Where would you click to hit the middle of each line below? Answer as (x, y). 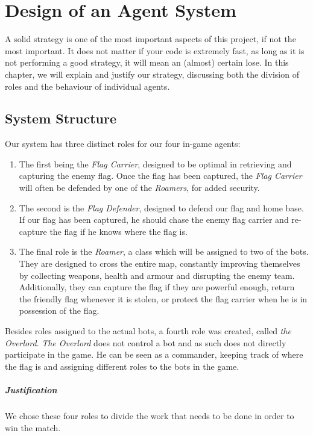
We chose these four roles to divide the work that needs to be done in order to (150, 415)
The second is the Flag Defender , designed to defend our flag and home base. (161, 207)
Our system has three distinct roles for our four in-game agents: (123, 144)
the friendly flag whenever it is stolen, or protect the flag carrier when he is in (163, 298)
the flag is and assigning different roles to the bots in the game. (122, 366)
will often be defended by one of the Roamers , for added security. (139, 188)
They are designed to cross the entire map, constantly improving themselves (160, 263)
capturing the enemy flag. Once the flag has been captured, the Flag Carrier (160, 176)
